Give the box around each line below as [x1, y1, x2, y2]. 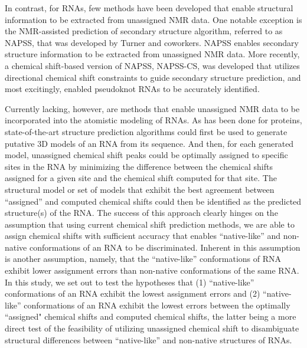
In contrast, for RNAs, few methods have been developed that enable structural [5, 2, 293, 14]
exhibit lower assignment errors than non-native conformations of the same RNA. [5, 264, 299, 277]
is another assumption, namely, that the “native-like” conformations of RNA [5, 252, 282, 265]
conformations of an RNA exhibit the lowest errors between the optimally [24, 298, 290, 311]
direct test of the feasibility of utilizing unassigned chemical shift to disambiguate [5, 322, 299, 334]
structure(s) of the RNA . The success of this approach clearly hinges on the [5, 206, 278, 219]
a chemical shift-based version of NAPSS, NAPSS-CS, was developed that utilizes [5, 59, 300, 71]
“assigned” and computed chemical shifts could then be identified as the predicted [5, 195, 302, 207]
